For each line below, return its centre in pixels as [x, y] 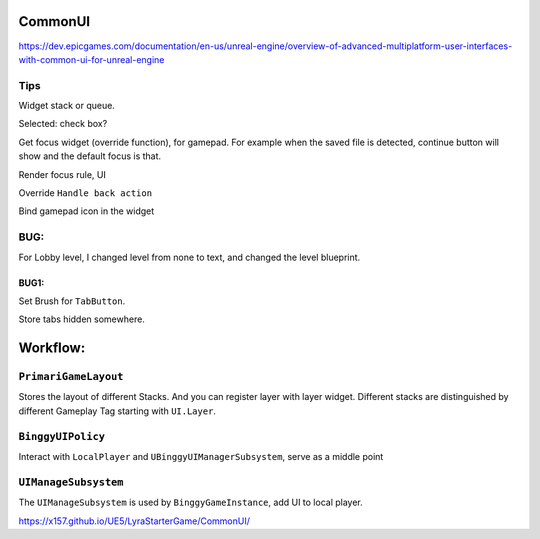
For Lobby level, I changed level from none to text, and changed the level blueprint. [189, 257]
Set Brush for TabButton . [72, 301]
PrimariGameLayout [71, 377]
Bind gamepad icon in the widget [86, 211]
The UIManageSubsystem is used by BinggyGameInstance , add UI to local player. [191, 502]
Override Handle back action [85, 193]
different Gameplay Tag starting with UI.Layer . [117, 411]
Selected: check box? [63, 124]
